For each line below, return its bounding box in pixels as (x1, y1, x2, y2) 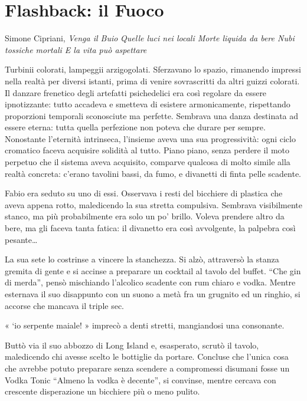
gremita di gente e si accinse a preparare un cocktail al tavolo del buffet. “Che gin (5, 264, 301, 277)
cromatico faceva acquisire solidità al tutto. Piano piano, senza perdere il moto (5, 144, 290, 156)
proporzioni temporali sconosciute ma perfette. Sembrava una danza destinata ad (5, 109, 299, 121)
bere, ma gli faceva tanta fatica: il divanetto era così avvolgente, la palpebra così (5, 222, 296, 234)
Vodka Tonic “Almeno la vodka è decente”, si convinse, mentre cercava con (5, 373, 276, 386)
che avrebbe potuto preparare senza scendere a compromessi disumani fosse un (5, 361, 290, 374)
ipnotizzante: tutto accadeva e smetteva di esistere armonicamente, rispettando (5, 98, 290, 110)
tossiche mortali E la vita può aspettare (5, 43, 147, 55)
